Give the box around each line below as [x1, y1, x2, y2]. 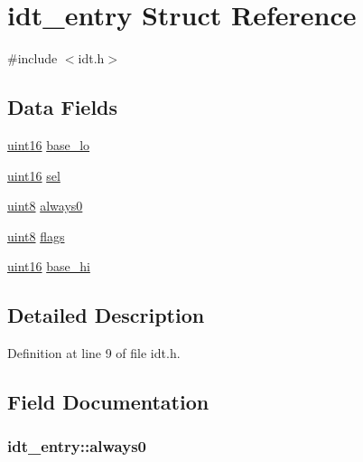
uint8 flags [7, 226, 65, 245]
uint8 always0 [7, 196, 83, 215]
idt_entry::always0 [7, 435, 147, 457]
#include [7, 49, 58, 68]
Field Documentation [7, 388, 209, 416]
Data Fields [7, 93, 118, 121]
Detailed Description [7, 301, 205, 329]
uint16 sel [7, 165, 60, 184]
